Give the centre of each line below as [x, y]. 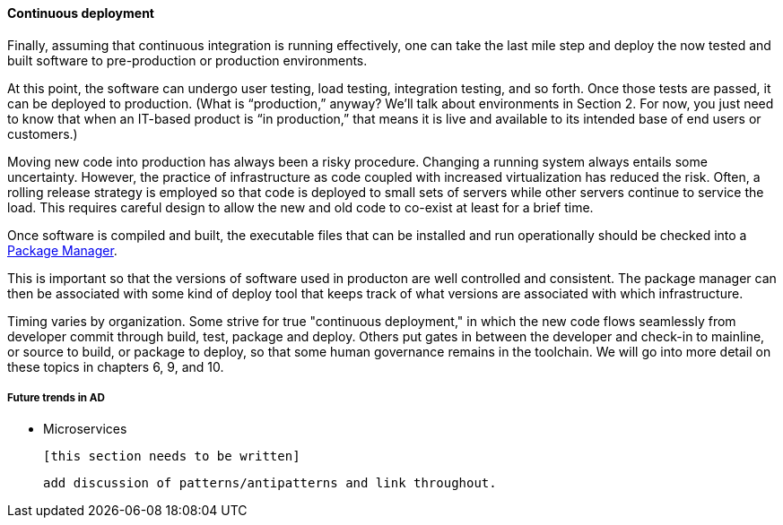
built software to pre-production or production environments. [187, 60]
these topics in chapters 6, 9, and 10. [116, 366]
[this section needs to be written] [172, 456]
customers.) [43, 133]
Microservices [85, 429]
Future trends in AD [56, 398]
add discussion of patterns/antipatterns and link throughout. [270, 483]
